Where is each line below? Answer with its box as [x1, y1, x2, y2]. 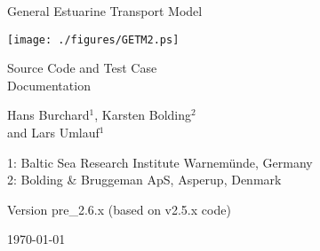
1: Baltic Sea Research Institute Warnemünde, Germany [7, 153, 313, 171]
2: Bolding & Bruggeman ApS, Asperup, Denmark [7, 170, 282, 189]
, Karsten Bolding [94, 106, 192, 124]
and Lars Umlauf [7, 123, 100, 142]
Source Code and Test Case [7, 59, 157, 77]
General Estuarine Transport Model [7, 2, 203, 20]
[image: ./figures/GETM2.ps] [7, 33, 180, 46]
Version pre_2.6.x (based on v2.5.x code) [7, 200, 231, 218]
